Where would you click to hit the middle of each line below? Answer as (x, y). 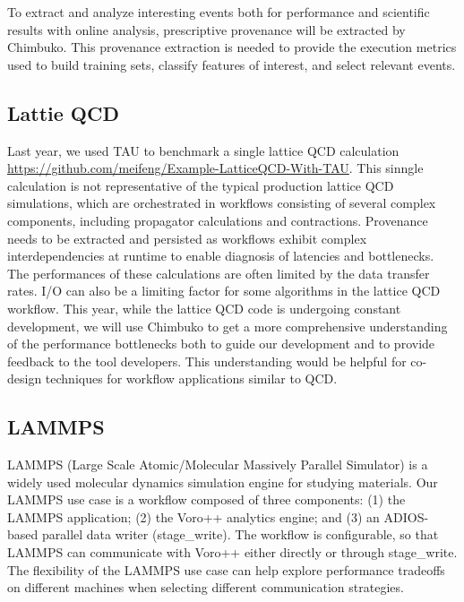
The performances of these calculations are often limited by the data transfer (219, 273)
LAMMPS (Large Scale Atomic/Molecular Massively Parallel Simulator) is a (218, 464)
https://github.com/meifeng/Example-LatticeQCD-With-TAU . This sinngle (215, 168)
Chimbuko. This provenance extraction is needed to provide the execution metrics (232, 47)
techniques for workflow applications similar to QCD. (191, 378)
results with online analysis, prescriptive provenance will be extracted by (206, 29)
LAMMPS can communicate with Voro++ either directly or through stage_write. (232, 552)
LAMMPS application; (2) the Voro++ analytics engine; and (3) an (193, 516)
